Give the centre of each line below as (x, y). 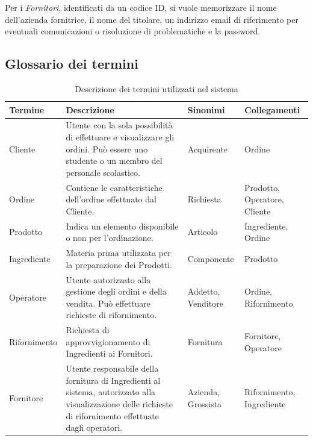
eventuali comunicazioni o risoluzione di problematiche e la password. (133, 31)
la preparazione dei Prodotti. (119, 264)
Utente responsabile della (112, 368)
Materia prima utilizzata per (118, 253)
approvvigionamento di (108, 341)
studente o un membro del (114, 161)
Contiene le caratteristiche (114, 187)
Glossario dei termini (72, 64)
